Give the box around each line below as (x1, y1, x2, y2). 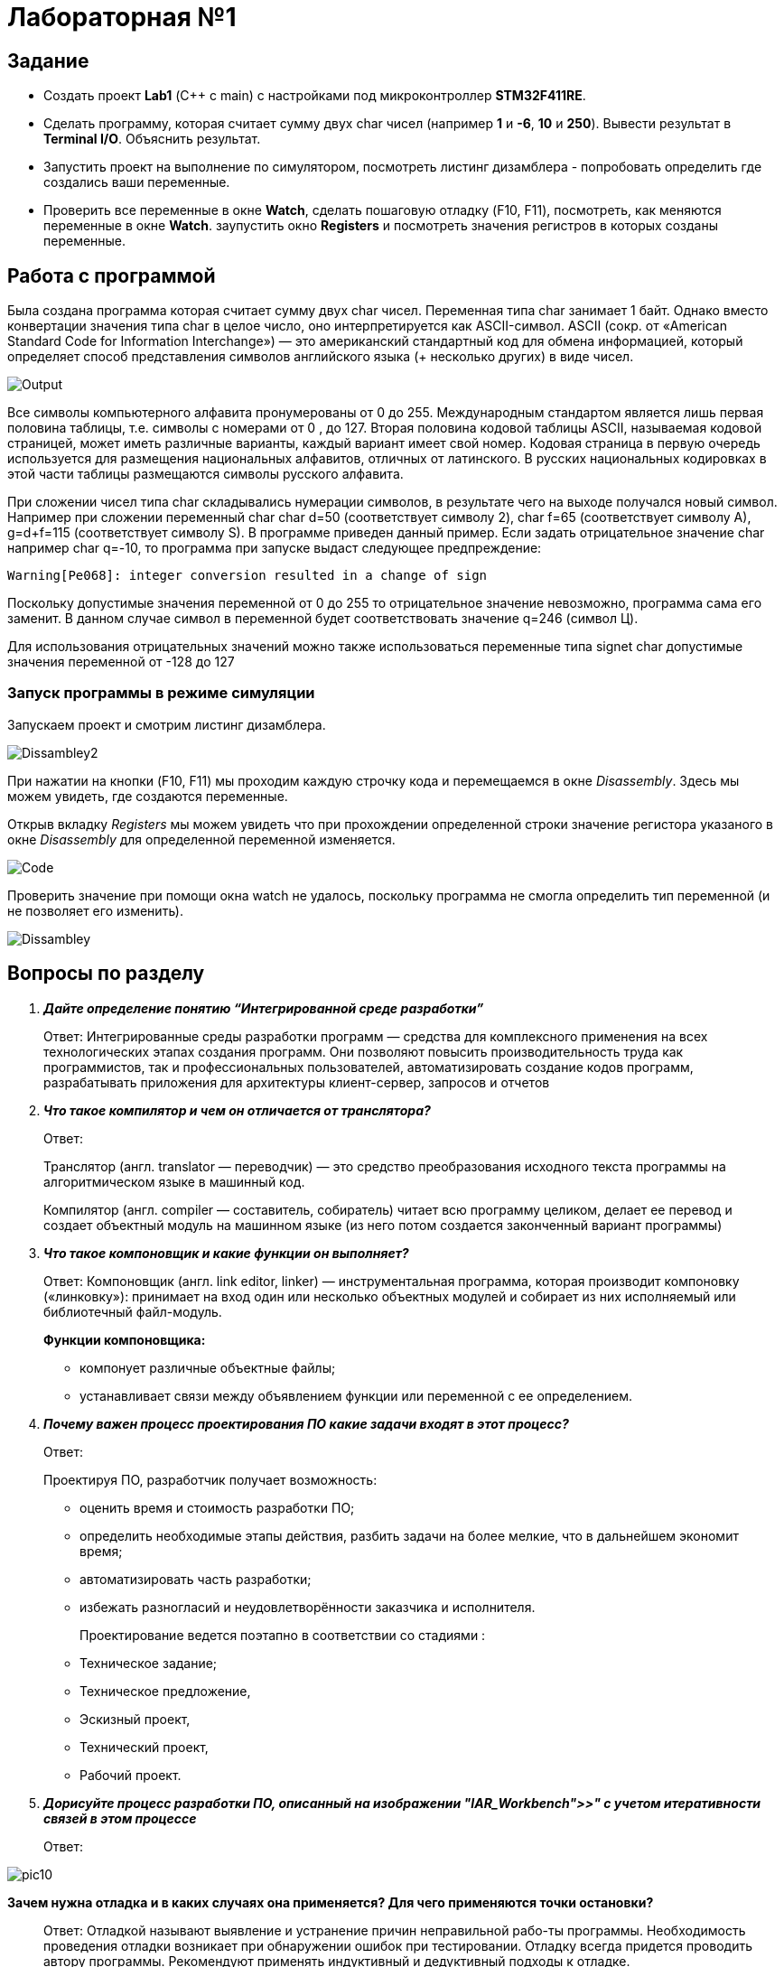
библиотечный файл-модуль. (43, 1303, 222, 1319)
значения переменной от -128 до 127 (7, 654, 235, 670)
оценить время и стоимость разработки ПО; (79, 1499, 355, 1515)
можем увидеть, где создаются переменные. (7, 788, 288, 804)
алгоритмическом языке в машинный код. (43, 1173, 305, 1189)
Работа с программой (7, 264, 216, 287)
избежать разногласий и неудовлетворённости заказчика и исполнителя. (79, 1599, 536, 1615)
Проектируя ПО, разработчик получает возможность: (43, 1471, 378, 1487)
